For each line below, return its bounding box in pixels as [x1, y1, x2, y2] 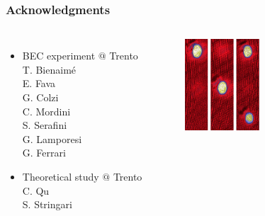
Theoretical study [22, 169, 99, 183]
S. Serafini [22, 118, 67, 132]
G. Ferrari [22, 145, 66, 160]
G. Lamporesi [22, 131, 82, 146]
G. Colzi [22, 90, 59, 104]
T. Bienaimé [22, 62, 77, 76]
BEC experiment [22, 48, 96, 63]
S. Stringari [22, 197, 72, 212]
